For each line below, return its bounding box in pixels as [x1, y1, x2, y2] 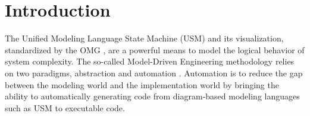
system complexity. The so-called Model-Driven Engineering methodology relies [5, 55, 295, 67]
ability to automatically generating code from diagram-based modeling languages [5, 90, 300, 102]
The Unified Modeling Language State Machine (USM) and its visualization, [5, 32, 284, 44]
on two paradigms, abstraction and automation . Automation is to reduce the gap [5, 66, 303, 79]
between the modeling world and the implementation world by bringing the [5, 78, 279, 91]
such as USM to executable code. [5, 101, 125, 114]
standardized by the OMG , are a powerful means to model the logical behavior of [5, 43, 305, 56]
